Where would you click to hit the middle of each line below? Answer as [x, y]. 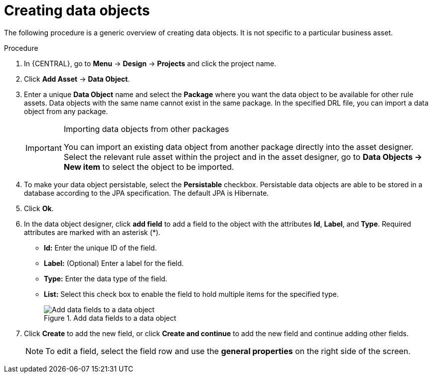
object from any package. [66, 111]
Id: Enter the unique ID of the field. [100, 248]
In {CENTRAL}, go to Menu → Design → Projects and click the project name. [150, 63]
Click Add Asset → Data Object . [77, 79]
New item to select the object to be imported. [149, 167]
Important [44, 148]
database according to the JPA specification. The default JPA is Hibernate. [146, 193]
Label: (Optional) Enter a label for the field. [114, 263]
